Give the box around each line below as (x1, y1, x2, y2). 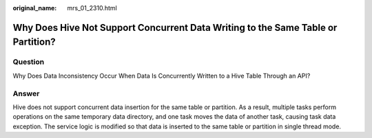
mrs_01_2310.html (67, 4, 117, 12)
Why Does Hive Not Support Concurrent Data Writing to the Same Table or (12, 21, 338, 34)
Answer (12, 89, 40, 98)
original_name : (12, 4, 57, 12)
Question (12, 57, 45, 67)
